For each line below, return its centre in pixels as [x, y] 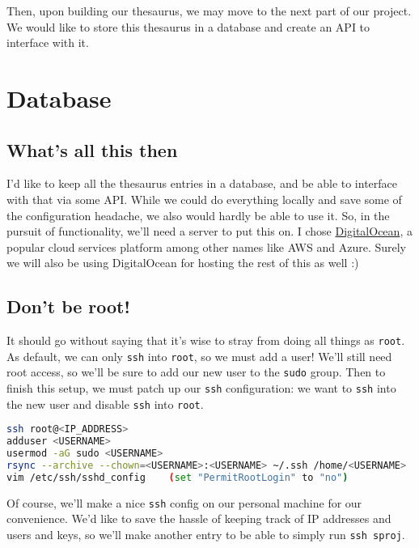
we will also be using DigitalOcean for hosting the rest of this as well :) [183, 263]
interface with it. [48, 42]
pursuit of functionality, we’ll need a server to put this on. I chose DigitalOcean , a [209, 231]
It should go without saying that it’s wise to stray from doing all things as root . [206, 340]
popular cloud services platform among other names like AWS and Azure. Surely [206, 246]
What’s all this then [92, 149]
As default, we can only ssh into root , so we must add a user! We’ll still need [199, 356]
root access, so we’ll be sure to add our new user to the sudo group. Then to [196, 372]
